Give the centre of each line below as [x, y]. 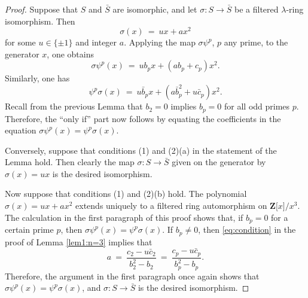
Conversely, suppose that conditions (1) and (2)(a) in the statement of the [141, 150]
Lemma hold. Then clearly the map [70, 162]
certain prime [29, 229]
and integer [96, 42]
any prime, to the [256, 42]
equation [21, 130]
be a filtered [256, 9]
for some [20, 42]
